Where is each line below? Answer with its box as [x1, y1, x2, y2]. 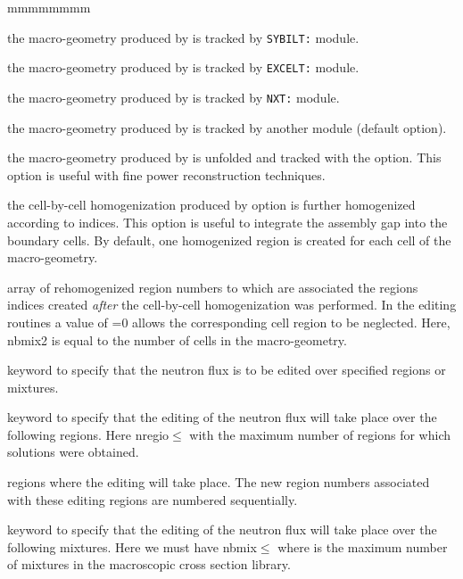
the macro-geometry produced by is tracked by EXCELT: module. [7, 58, 360, 77]
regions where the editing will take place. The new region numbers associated [7, 473, 430, 492]
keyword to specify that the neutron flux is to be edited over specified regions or [7, 360, 446, 379]
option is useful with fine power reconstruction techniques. [7, 165, 326, 184]
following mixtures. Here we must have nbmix [7, 537, 257, 556]
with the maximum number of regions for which [189, 425, 451, 443]
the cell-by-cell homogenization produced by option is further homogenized [7, 195, 416, 214]
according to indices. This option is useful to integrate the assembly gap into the [7, 212, 448, 231]
